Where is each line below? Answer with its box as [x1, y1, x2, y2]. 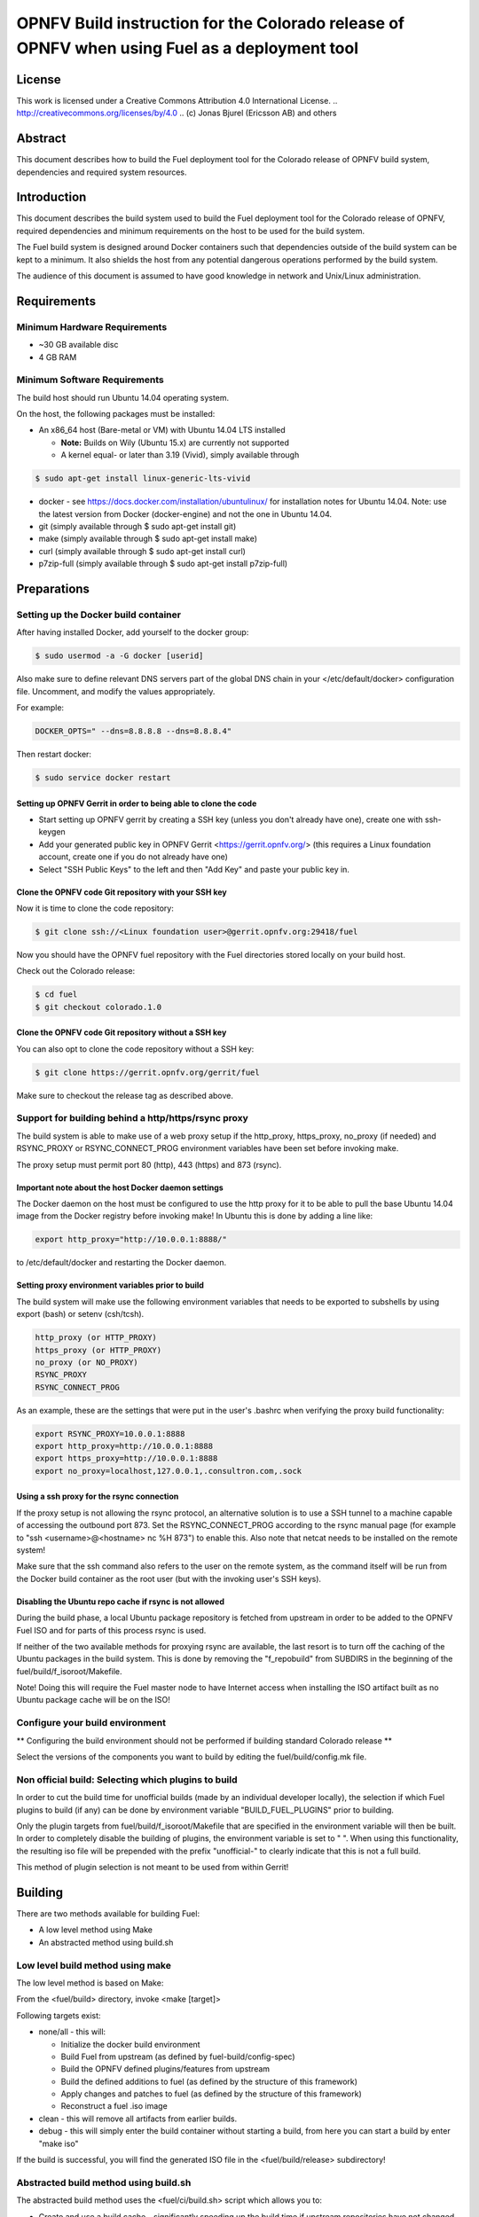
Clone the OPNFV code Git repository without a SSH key [16, 1027, 227, 1038]
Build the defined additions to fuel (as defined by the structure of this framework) [60, 2076, 358, 2087]
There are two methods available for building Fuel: [16, 1908, 200, 1919]
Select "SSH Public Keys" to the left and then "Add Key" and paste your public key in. [38, 864, 350, 874]
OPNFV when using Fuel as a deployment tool [16, 38, 359, 58]
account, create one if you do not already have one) [38, 851, 228, 862]
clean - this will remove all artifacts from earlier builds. [38, 2113, 238, 2124]
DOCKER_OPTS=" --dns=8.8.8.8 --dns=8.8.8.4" [35, 726, 232, 736]
